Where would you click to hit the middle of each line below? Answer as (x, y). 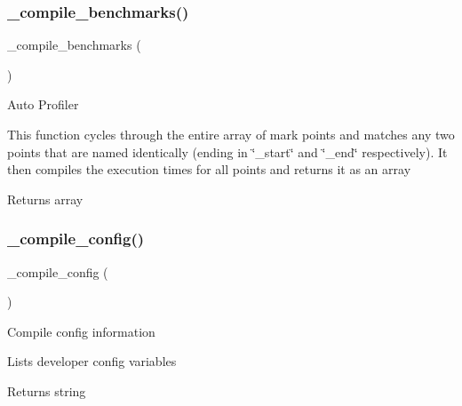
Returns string (47, 390)
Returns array (45, 199)
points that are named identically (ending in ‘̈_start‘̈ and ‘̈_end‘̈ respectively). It (227, 151)
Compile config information (81, 331)
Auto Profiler (43, 104)
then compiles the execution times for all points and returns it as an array (209, 169)
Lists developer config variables (92, 361)
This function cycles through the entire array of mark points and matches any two (231, 134)
